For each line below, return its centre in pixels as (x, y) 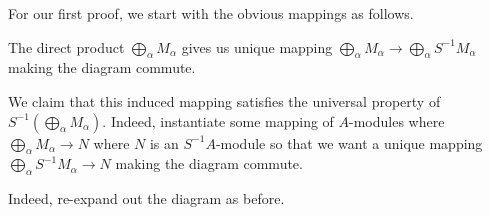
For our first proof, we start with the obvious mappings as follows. (211, 13)
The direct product (66, 46)
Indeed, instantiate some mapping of (222, 120)
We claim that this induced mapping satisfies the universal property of (224, 100)
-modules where (397, 120)
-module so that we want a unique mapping (349, 142)
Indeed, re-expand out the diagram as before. (146, 198)
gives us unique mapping (257, 46)
